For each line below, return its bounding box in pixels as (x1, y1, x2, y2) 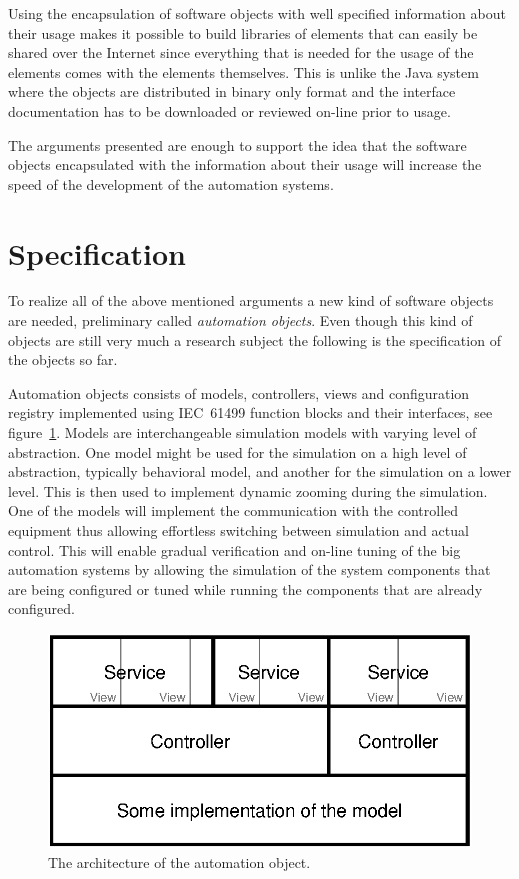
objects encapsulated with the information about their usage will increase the (8, 154, 482, 175)
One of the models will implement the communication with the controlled (8, 500, 459, 521)
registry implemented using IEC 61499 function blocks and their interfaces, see (8, 402, 493, 423)
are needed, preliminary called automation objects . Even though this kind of (8, 310, 473, 331)
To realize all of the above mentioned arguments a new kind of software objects (8, 290, 494, 311)
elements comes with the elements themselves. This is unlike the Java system (8, 61, 479, 82)
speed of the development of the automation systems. (8, 173, 334, 194)
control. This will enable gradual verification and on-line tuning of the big (8, 539, 461, 560)
